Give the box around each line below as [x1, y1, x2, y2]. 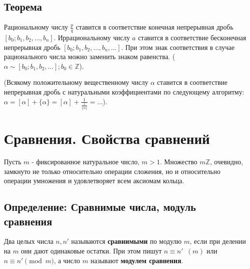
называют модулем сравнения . [90, 255, 183, 265]
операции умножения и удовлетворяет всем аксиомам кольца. [4, 175, 184, 186]
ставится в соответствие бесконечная [138, 32, 246, 43]
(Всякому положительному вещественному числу [4, 77, 148, 87]
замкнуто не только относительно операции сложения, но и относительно [4, 166, 221, 176]
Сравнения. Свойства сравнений [4, 128, 210, 148]
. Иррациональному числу [54, 32, 130, 43]
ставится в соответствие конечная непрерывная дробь [75, 22, 234, 32]
